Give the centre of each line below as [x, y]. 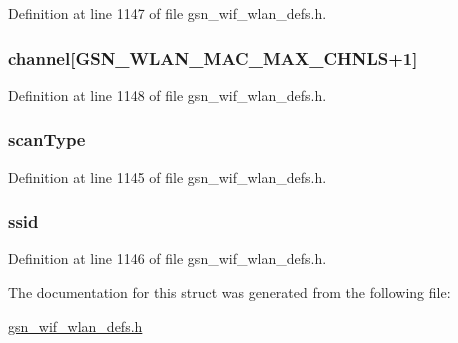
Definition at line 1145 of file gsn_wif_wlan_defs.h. [167, 176]
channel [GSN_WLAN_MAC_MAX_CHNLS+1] [213, 57]
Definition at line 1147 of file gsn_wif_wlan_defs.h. [167, 13]
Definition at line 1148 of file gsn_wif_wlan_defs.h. [167, 94]
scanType [47, 139]
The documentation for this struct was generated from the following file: [229, 292]
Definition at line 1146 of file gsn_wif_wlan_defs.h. [167, 258]
